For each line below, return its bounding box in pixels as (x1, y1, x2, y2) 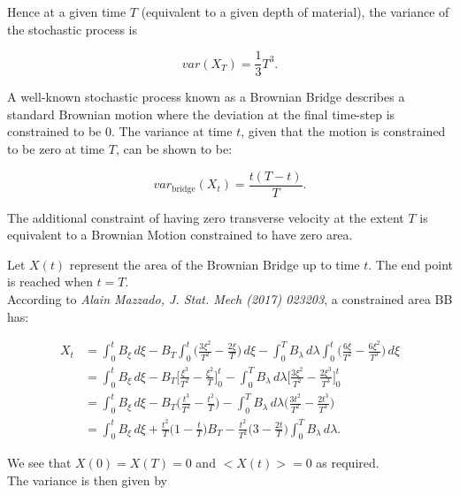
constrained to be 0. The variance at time (7, 122, 233, 141)
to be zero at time (7, 140, 105, 158)
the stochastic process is (7, 19, 137, 38)
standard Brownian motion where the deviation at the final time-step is (7, 104, 395, 123)
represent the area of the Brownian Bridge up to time (69, 255, 360, 273)
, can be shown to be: (115, 140, 233, 158)
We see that (7, 453, 72, 472)
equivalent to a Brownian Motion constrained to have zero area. (7, 225, 353, 244)
